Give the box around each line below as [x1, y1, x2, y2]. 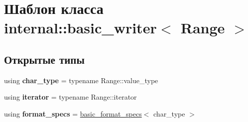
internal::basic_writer [4, 17, 157, 38]
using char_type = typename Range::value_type [4, 75, 158, 85]
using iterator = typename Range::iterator [4, 92, 137, 102]
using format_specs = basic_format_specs [4, 108, 142, 119]
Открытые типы [4, 51, 85, 67]
